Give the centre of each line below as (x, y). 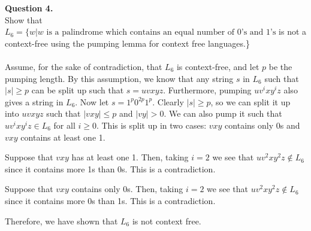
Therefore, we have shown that (61, 221)
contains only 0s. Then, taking (127, 189)
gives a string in (34, 101)
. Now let (92, 101)
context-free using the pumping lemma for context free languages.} (127, 43)
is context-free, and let (218, 66)
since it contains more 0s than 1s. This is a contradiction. (110, 200)
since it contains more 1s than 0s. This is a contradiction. (110, 168)
